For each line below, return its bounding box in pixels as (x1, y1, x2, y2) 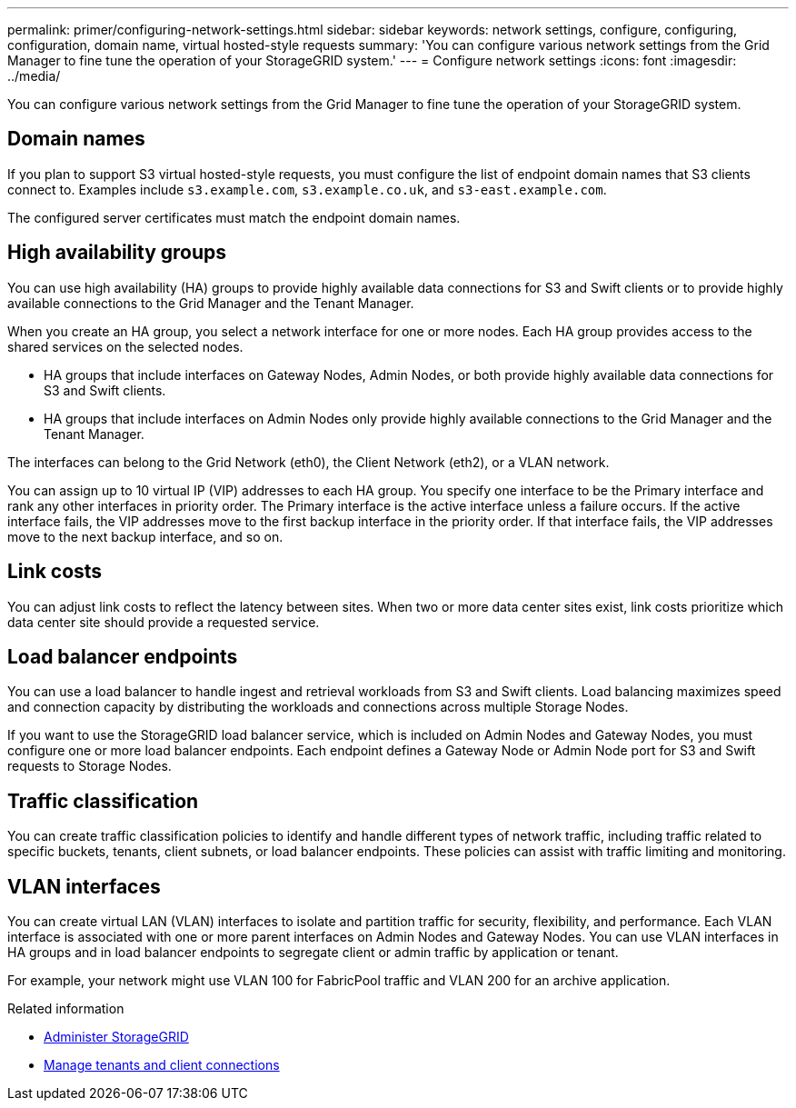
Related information (7, 1001, 124, 1017)
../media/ (7, 68, 61, 84)
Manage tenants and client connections (44, 1057, 280, 1073)
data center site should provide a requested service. (7, 614, 320, 630)
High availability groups (7, 241, 227, 265)
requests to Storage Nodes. (7, 758, 172, 774)
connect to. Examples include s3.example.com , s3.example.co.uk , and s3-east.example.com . (7, 181, 607, 197)
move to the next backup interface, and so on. (7, 528, 284, 544)
